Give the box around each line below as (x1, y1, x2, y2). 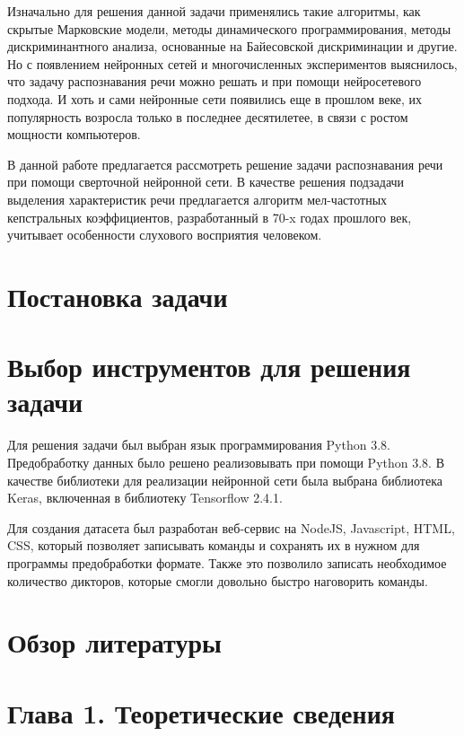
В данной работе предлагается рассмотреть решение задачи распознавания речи (7, 154, 443, 173)
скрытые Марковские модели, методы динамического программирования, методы (7, 19, 451, 38)
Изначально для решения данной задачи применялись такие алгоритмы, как (7, 2, 421, 20)
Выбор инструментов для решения (7, 348, 411, 385)
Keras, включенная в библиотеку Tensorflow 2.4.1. (7, 488, 283, 507)
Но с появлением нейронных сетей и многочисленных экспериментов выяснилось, (7, 54, 458, 73)
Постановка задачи (7, 277, 228, 314)
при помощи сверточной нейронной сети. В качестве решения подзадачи (7, 172, 405, 191)
